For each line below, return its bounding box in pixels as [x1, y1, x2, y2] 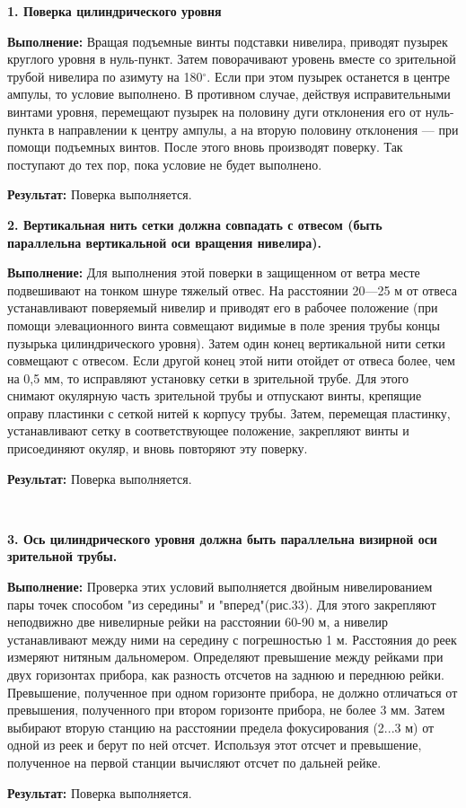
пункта [7, 119, 45, 138]
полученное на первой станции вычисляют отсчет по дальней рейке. [7, 752, 382, 771]
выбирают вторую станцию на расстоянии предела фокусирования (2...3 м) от [7, 717, 435, 736]
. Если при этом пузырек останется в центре [207, 66, 451, 85]
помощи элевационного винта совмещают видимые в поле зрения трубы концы [7, 315, 440, 334]
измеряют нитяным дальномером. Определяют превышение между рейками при [7, 647, 444, 666]
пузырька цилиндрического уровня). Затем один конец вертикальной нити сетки [7, 333, 445, 352]
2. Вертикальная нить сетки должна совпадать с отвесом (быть [7, 215, 382, 233]
